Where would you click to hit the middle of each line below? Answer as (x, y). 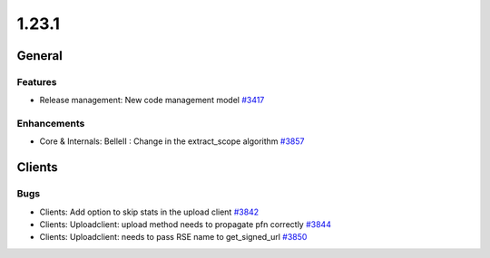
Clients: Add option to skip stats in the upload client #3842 (149, 212)
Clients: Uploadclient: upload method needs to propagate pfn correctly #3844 (185, 225)
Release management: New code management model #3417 (152, 100)
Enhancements (51, 124)
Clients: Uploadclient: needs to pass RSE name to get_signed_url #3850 (173, 237)
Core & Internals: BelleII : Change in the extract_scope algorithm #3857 (172, 141)
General (40, 56)
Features (37, 81)
